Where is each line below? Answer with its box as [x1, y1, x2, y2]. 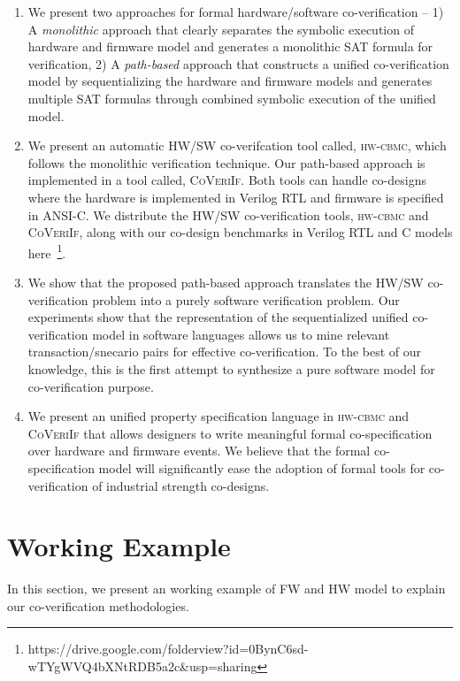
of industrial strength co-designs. [92, 476, 270, 494]
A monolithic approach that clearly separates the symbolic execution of [27, 19, 414, 38]
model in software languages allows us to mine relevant [92, 325, 390, 343]
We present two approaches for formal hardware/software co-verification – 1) [27, 3, 444, 20]
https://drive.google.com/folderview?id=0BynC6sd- [27, 639, 309, 658]
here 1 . [27, 241, 66, 262]
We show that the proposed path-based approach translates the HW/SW [27, 272, 424, 291]
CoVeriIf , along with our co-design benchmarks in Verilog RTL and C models [27, 223, 453, 241]
